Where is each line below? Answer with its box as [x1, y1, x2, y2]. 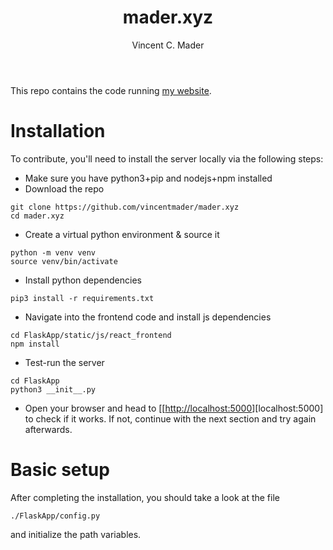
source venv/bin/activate [10, 256, 118, 266]
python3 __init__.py [10, 384, 97, 395]
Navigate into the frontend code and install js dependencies [24, 311, 272, 323]
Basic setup [10, 459, 110, 481]
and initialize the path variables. [10, 528, 142, 540]
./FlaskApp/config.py [10, 511, 101, 521]
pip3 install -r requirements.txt [10, 293, 155, 303]
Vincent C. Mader [131, 39, 205, 51]
